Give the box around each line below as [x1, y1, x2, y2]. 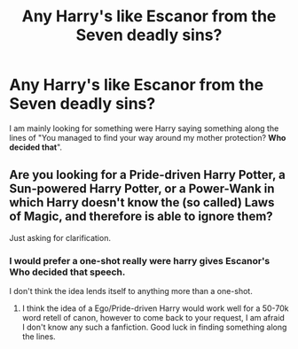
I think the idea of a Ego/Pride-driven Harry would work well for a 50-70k [21, 303, 289, 314]
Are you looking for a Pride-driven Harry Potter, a [9, 167, 286, 182]
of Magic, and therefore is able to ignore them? [9, 209, 273, 224]
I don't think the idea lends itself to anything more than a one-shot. [9, 286, 253, 297]
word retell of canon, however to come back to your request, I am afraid [21, 313, 286, 323]
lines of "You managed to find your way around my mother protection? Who [9, 132, 286, 143]
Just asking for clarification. [9, 232, 111, 243]
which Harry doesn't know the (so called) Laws [9, 195, 275, 210]
